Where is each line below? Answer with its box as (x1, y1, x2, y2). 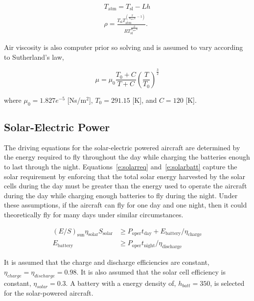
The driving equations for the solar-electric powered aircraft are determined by (4, 142, 240, 152)
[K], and (132, 94, 157, 105)
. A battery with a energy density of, (66, 278, 176, 288)
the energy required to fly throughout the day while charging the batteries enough (4, 152, 250, 162)
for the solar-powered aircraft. (4, 288, 93, 298)
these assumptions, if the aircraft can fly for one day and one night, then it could (4, 200, 247, 210)
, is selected (210, 278, 245, 288)
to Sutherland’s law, (4, 51, 64, 62)
